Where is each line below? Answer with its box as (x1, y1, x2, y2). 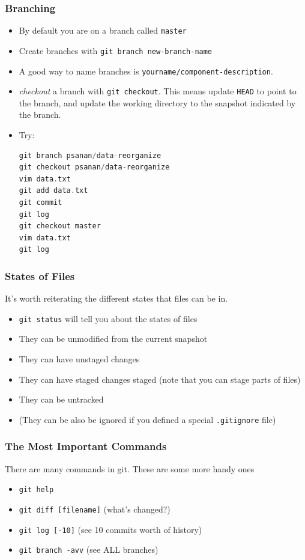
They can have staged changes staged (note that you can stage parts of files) (19, 373, 301, 385)
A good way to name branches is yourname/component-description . (19, 64, 273, 77)
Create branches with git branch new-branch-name (19, 44, 213, 56)
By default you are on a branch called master (19, 24, 187, 37)
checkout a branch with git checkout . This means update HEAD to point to (19, 85, 297, 97)
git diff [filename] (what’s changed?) (19, 502, 171, 515)
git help (19, 485, 54, 495)
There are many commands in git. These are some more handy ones (5, 462, 255, 475)
